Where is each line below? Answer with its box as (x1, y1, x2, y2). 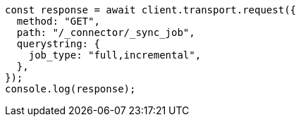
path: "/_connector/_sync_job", (16, 27, 195, 38)
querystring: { (16, 38, 100, 49)
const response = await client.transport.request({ (5, 4, 297, 16)
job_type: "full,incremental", (28, 49, 202, 61)
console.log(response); (5, 83, 136, 94)
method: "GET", (16, 16, 100, 27)
